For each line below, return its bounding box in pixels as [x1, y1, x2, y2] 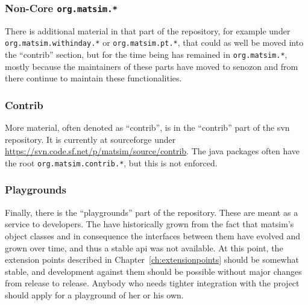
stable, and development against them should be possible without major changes [5, 265, 302, 277]
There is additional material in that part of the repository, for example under [5, 24, 291, 37]
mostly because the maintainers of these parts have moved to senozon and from [5, 60, 298, 72]
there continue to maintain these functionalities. [5, 72, 182, 84]
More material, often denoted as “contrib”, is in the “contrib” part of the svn [5, 121, 290, 134]
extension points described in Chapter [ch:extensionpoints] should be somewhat [5, 253, 299, 266]
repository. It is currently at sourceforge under [5, 133, 176, 145]
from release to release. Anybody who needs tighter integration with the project [5, 277, 300, 289]
